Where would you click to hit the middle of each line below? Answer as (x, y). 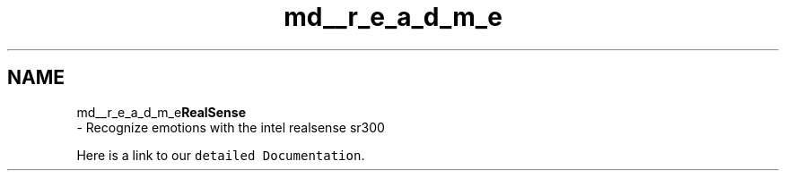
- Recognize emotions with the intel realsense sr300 (231, 127)
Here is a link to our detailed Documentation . (221, 155)
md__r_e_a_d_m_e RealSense (161, 112)
